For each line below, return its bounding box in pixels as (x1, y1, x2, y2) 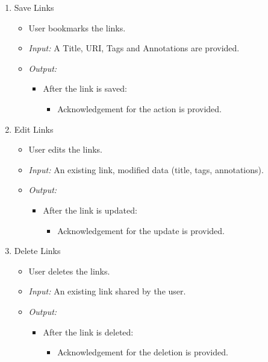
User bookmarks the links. (28, 21, 126, 34)
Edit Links (14, 122, 54, 135)
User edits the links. (28, 143, 102, 156)
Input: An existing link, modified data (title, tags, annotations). (28, 163, 264, 176)
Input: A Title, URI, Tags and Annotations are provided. (28, 42, 240, 54)
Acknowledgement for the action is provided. (57, 102, 222, 115)
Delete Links (14, 244, 61, 257)
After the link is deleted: (43, 325, 134, 338)
